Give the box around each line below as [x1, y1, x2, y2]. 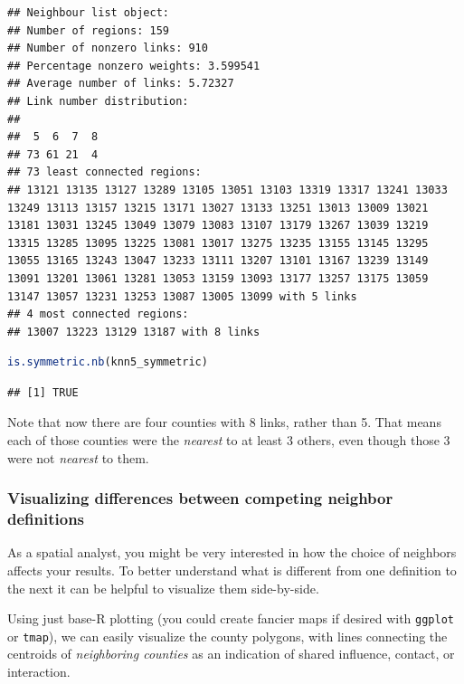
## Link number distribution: [7, 94, 189, 108]
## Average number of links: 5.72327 [7, 77, 234, 90]
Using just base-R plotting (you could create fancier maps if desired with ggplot [7, 609, 454, 628]
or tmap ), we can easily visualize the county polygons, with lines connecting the [7, 626, 448, 645]
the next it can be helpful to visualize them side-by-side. [7, 578, 319, 597]
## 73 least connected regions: [7, 166, 202, 179]
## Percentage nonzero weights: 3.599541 [7, 59, 260, 72]
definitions [7, 508, 85, 530]
